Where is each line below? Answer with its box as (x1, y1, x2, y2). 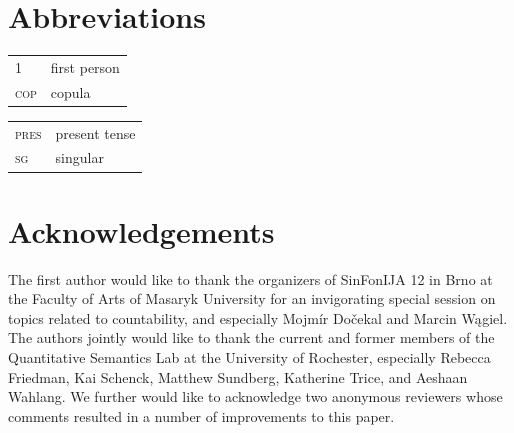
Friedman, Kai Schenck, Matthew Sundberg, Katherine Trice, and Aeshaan (8, 366, 468, 387)
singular (55, 147, 104, 168)
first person (50, 56, 120, 77)
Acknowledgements (8, 210, 275, 251)
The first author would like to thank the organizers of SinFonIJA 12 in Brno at (8, 268, 493, 289)
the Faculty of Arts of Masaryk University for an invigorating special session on (8, 288, 496, 309)
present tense (55, 122, 136, 143)
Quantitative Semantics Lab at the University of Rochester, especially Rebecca (8, 347, 491, 367)
